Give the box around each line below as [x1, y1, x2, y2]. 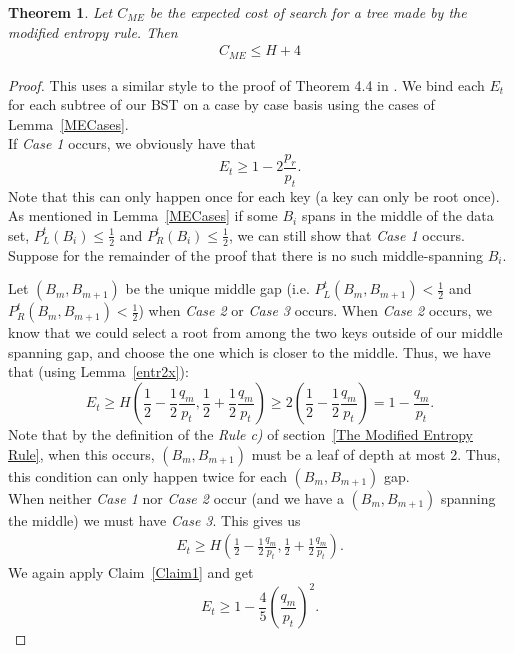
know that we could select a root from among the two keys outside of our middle [8, 322, 503, 343]
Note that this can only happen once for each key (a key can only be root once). [8, 185, 500, 206]
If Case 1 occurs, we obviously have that [8, 133, 256, 154]
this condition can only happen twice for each [8, 465, 287, 486]
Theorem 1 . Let [8, 2, 113, 22]
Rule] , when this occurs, [8, 443, 155, 464]
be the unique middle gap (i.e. [125, 278, 310, 299]
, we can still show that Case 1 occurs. [229, 224, 465, 245]
